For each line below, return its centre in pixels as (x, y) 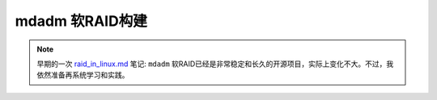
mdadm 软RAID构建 (81, 21)
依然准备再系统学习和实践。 (83, 75)
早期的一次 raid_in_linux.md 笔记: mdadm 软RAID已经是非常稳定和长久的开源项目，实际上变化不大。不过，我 (215, 64)
